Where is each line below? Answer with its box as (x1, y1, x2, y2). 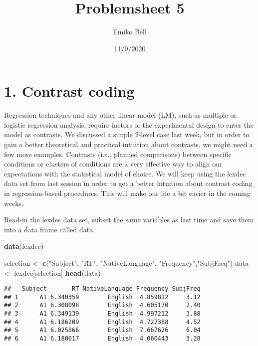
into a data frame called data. (4, 224, 95, 234)
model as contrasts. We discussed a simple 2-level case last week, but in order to (4, 129, 250, 140)
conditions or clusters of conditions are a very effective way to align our (4, 159, 223, 169)
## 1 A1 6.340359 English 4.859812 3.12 (4, 293, 201, 301)
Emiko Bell (113, 26, 147, 37)
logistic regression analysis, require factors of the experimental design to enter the (4, 119, 254, 130)
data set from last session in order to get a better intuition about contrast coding (4, 178, 253, 188)
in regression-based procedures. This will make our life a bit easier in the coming (4, 188, 251, 198)
